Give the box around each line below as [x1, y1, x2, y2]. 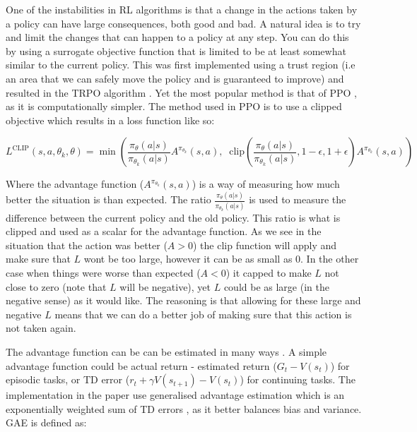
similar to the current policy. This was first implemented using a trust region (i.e [6, 57, 356, 72]
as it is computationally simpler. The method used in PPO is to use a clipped [6, 99, 342, 114]
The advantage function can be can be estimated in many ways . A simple [6, 344, 327, 359]
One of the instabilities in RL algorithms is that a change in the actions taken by [6, 2, 358, 16]
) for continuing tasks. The [240, 372, 356, 387]
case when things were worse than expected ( [6, 265, 201, 280]
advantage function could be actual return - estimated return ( [6, 358, 277, 373]
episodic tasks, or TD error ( [6, 372, 130, 387]
